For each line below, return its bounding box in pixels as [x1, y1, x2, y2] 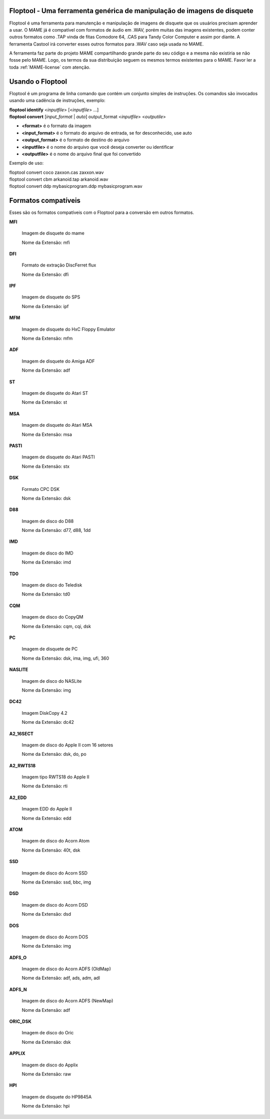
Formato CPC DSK [21, 486, 60, 492]
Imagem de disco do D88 [21, 518, 74, 524]
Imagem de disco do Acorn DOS [21, 934, 88, 940]
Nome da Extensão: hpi [21, 1103, 70, 1109]
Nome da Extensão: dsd [21, 911, 71, 917]
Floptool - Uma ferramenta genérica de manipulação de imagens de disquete [9, 7, 253, 15]
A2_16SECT [9, 730, 33, 736]
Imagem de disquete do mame [21, 230, 84, 236]
